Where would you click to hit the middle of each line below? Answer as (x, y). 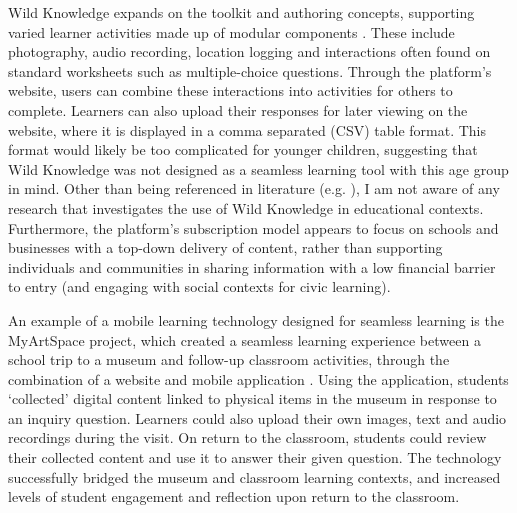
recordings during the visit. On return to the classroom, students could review (247, 437)
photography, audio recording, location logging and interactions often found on (249, 51)
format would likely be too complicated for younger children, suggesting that (243, 149)
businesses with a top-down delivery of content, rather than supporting (225, 247)
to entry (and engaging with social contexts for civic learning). (199, 286)
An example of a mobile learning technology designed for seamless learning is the (256, 319)
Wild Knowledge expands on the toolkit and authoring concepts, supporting (241, 12)
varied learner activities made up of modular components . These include (231, 31)
